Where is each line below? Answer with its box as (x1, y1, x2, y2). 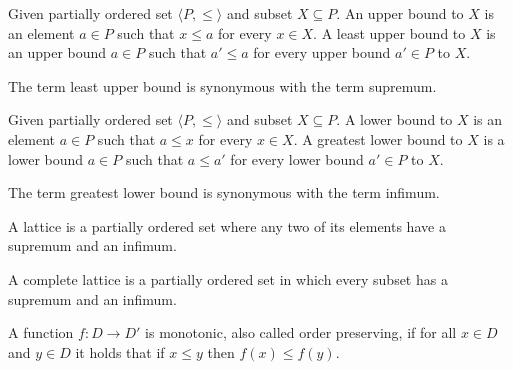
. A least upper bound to (313, 22, 466, 43)
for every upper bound (253, 42, 391, 63)
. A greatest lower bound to (293, 128, 463, 149)
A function (8, 322, 74, 343)
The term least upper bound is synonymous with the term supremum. (8, 75, 437, 96)
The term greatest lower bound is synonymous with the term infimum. (8, 182, 440, 203)
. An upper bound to (336, 3, 464, 23)
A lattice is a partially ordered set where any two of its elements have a (8, 215, 446, 236)
